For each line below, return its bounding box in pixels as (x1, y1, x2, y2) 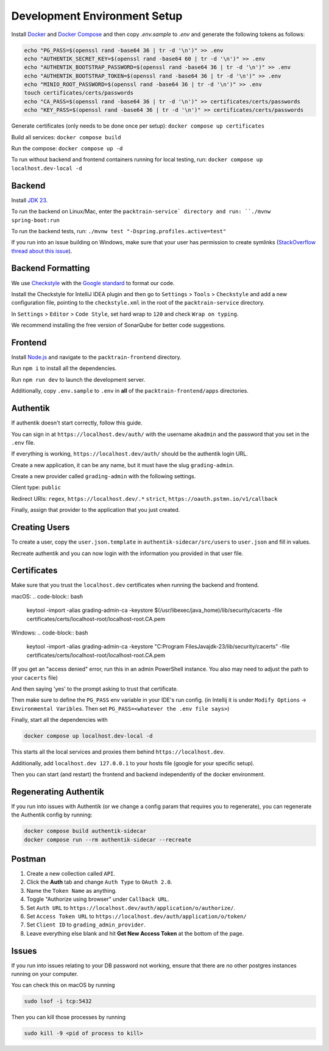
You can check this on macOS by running (11, 981, 115, 989)
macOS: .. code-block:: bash (11, 592, 83, 600)
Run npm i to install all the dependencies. (11, 365, 117, 372)
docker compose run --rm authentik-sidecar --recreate (24, 836, 191, 843)
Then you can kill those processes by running (11, 1014, 126, 1021)
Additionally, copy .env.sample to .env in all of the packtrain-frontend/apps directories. (11, 387, 249, 395)
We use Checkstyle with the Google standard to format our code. (11, 279, 175, 286)
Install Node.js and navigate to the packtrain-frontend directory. (11, 354, 182, 361)
